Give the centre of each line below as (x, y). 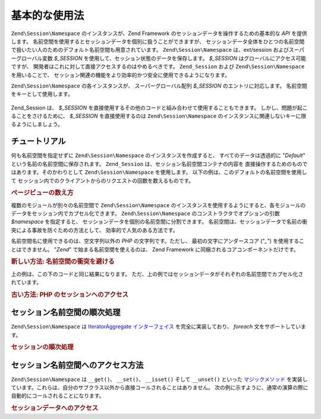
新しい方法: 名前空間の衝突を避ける (63, 262)
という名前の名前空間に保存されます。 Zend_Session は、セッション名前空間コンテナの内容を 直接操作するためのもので (159, 164)
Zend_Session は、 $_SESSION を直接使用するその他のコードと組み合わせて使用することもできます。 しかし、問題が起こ (159, 108)
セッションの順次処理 (42, 347)
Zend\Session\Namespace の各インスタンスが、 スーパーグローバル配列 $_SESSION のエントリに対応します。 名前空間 (159, 86)
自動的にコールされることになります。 (58, 396)
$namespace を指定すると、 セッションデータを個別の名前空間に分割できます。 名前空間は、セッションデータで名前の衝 (159, 222)
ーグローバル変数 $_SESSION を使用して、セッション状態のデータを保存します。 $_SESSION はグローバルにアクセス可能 (158, 58)
